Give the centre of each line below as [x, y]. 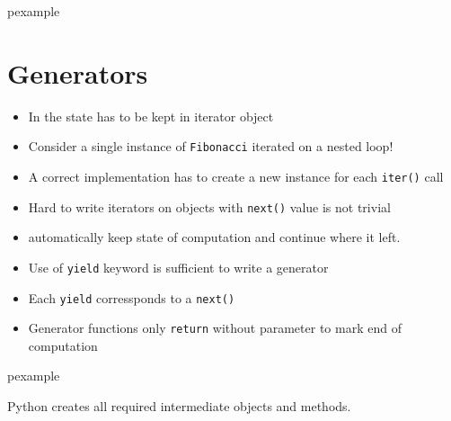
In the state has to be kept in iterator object [151, 116]
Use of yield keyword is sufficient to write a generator [178, 267]
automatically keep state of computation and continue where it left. [214, 237]
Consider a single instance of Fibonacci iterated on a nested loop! [211, 146]
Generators [78, 72]
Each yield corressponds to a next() [132, 297]
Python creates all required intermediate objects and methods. [179, 406]
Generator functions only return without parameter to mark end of [215, 328]
